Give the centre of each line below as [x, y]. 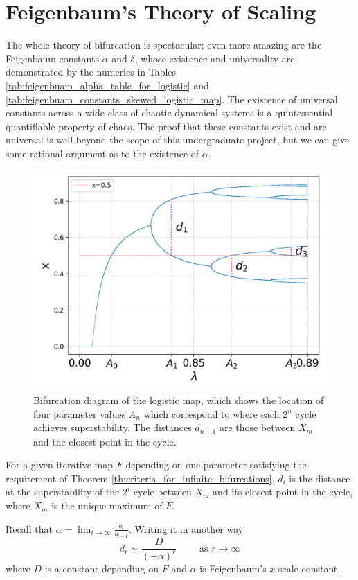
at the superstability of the [63, 492]
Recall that [29, 528]
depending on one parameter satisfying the [216, 465]
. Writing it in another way [186, 528]
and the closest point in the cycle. [105, 441]
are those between [257, 427]
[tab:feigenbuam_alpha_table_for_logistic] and [107, 85]
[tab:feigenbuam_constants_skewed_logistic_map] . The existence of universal [172, 99]
